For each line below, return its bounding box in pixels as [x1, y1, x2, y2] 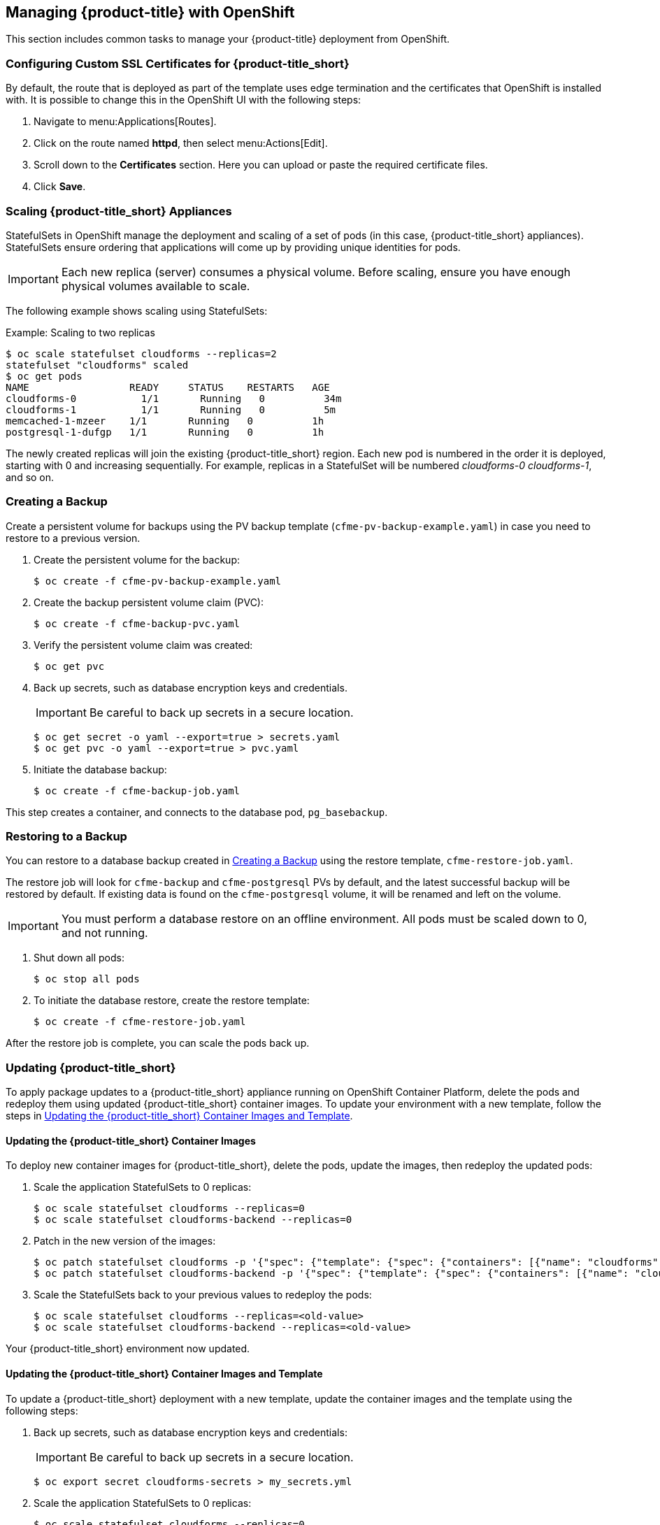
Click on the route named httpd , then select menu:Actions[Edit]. [34, 137, 328, 150]
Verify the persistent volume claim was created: [34, 638, 253, 651]
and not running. [61, 926, 148, 940]
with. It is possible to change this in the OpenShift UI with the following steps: [6, 94, 361, 106]
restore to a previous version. [6, 531, 141, 544]
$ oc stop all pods [34, 973, 140, 985]
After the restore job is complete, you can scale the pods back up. [6, 1037, 310, 1050]
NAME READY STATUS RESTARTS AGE [6, 381, 330, 393]
